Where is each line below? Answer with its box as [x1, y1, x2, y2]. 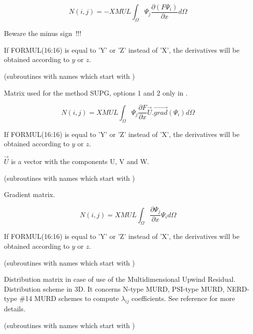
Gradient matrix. [4, 189, 55, 200]
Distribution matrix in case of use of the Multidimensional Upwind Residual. [4, 274, 236, 284]
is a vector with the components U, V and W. [11, 156, 150, 166]
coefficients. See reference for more [131, 293, 235, 303]
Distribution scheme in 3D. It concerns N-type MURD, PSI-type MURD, [4, 283, 225, 294]
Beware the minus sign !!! [4, 28, 82, 38]
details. [4, 303, 26, 314]
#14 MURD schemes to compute [19, 293, 119, 303]
